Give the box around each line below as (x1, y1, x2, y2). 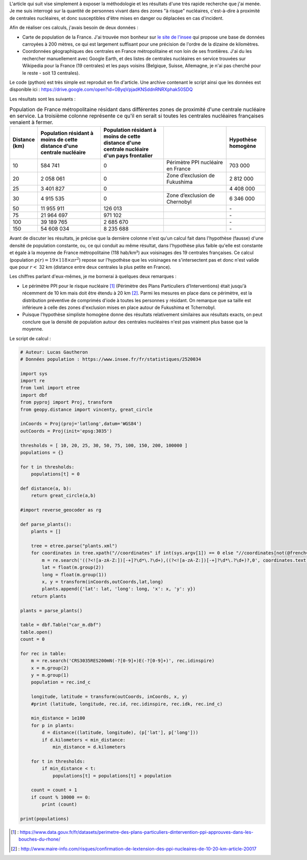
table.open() (20, 629, 53, 635)
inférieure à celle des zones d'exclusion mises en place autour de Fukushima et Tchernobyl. (22, 304, 216, 310)
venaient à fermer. (9, 119, 54, 126)
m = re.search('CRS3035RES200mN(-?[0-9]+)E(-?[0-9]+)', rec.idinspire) (31, 658, 215, 664)
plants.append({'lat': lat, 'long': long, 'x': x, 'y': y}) (41, 586, 196, 592)
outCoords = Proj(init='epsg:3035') (20, 428, 113, 434)
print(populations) (20, 816, 69, 822)
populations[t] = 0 (31, 471, 80, 477)
